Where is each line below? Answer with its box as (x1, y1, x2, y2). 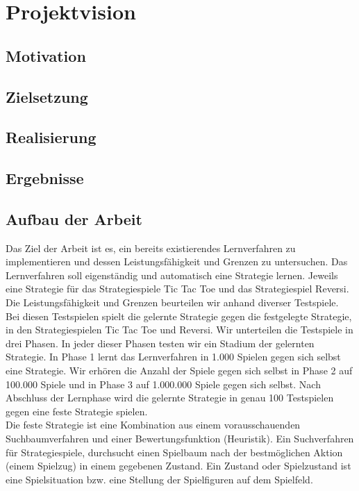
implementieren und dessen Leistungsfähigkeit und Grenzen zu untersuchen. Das (6, 254, 348, 269)
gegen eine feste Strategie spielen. (6, 403, 148, 418)
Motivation (6, 44, 86, 66)
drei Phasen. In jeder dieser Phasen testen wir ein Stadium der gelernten (6, 335, 315, 350)
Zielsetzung (6, 85, 88, 107)
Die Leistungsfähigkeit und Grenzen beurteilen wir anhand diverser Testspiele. (6, 295, 339, 310)
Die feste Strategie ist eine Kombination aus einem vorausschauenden (6, 417, 301, 432)
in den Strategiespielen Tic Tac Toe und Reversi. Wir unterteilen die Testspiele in (6, 322, 353, 337)
